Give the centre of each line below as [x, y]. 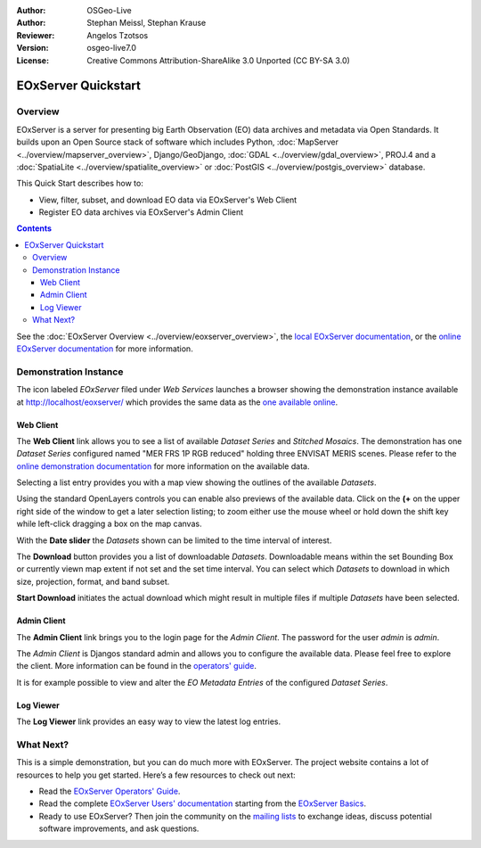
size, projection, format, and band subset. [93, 581]
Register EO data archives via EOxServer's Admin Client [141, 212]
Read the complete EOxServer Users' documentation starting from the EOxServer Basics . [203, 803]
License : [33, 60]
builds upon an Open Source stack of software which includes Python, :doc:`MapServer [177, 142]
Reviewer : [36, 35]
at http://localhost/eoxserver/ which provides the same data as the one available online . [177, 402]
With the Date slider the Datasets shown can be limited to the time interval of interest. [174, 540]
